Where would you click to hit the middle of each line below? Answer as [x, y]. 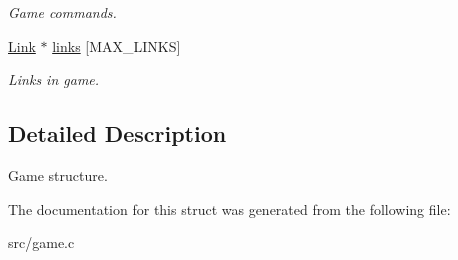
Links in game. [54, 79]
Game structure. [58, 174]
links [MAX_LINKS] [116, 45]
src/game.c [41, 242]
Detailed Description [117, 133]
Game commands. [62, 12]
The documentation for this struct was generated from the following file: [229, 208]
